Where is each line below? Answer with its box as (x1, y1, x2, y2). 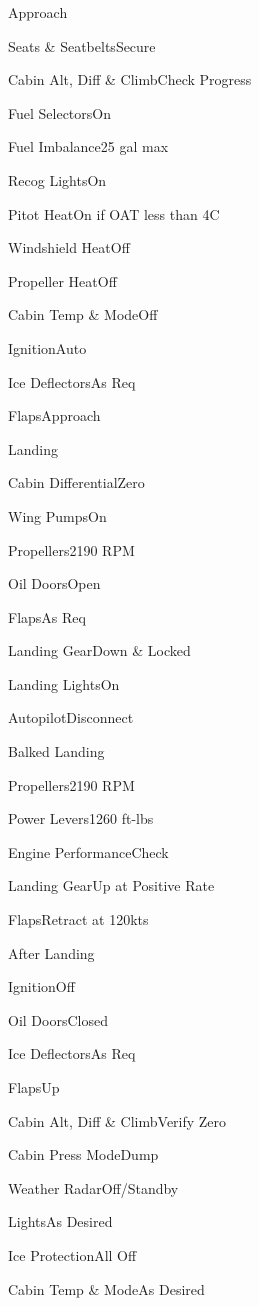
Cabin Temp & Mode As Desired (8, 1278, 205, 1299)
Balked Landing (8, 741, 105, 762)
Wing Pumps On (8, 505, 107, 526)
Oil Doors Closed (8, 1009, 108, 1030)
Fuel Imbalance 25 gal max (8, 136, 169, 157)
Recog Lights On (8, 169, 107, 190)
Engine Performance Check (8, 841, 169, 862)
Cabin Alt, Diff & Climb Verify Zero (8, 1110, 227, 1131)
